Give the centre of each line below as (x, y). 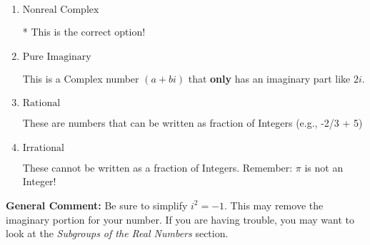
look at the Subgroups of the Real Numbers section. (117, 233)
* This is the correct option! (84, 31)
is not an (324, 167)
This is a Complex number (81, 78)
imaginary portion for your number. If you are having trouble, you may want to (180, 219)
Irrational (43, 148)
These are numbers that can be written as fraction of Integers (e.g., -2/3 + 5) (192, 123)
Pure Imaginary (57, 57)
